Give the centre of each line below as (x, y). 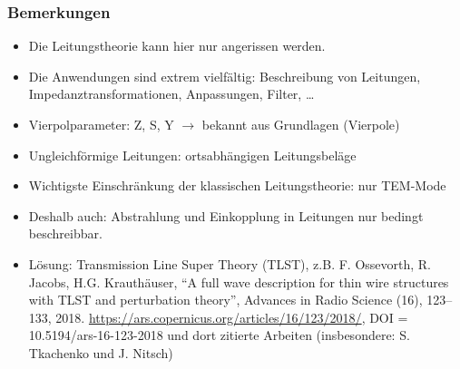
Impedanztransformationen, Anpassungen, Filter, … (171, 94)
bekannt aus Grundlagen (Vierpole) (301, 124)
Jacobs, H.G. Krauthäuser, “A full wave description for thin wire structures (239, 282)
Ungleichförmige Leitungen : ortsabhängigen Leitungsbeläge (192, 155)
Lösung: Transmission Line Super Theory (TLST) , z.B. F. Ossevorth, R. (230, 263)
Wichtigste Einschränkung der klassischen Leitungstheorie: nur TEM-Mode (237, 185)
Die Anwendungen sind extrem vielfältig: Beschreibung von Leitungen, (225, 76)
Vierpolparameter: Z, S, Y (101, 124)
